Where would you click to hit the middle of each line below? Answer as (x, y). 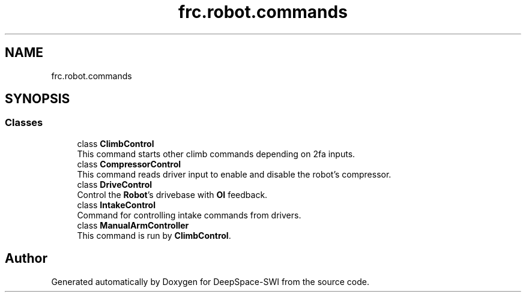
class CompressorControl (129, 164)
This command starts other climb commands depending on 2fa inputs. (216, 154)
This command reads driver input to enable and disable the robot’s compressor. (234, 174)
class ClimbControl (116, 143)
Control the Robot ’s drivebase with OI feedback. (172, 194)
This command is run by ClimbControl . (154, 235)
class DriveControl (115, 184)
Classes (24, 123)
